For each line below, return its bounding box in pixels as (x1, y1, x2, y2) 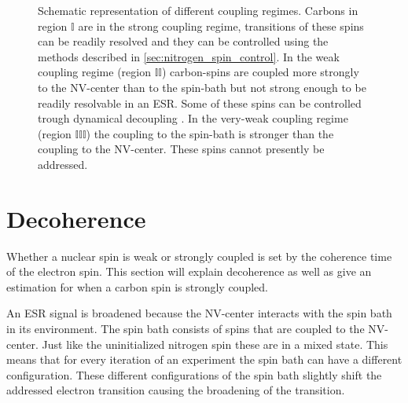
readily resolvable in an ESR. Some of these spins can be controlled (38, 94, 362, 111)
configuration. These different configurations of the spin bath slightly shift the (6, 366, 382, 383)
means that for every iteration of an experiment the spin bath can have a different (6, 351, 402, 368)
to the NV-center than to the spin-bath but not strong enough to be (38, 79, 366, 95)
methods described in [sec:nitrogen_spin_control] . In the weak (38, 48, 340, 64)
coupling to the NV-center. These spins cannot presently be (38, 141, 325, 157)
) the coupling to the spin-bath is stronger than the (86, 125, 334, 141)
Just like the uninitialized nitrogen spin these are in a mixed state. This (42, 335, 388, 352)
